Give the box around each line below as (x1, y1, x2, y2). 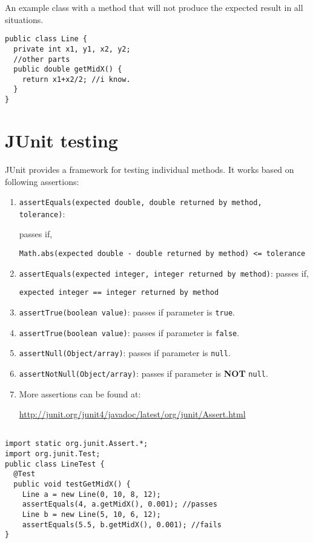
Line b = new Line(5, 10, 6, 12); (22, 510, 161, 519)
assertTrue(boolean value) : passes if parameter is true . (19, 305, 235, 318)
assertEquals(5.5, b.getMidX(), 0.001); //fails (22, 520, 222, 529)
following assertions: (5, 175, 79, 187)
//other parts (13, 55, 70, 64)
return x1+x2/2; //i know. (22, 75, 131, 84)
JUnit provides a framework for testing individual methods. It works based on (5, 163, 294, 175)
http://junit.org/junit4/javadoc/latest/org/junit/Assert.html (19, 408, 246, 420)
